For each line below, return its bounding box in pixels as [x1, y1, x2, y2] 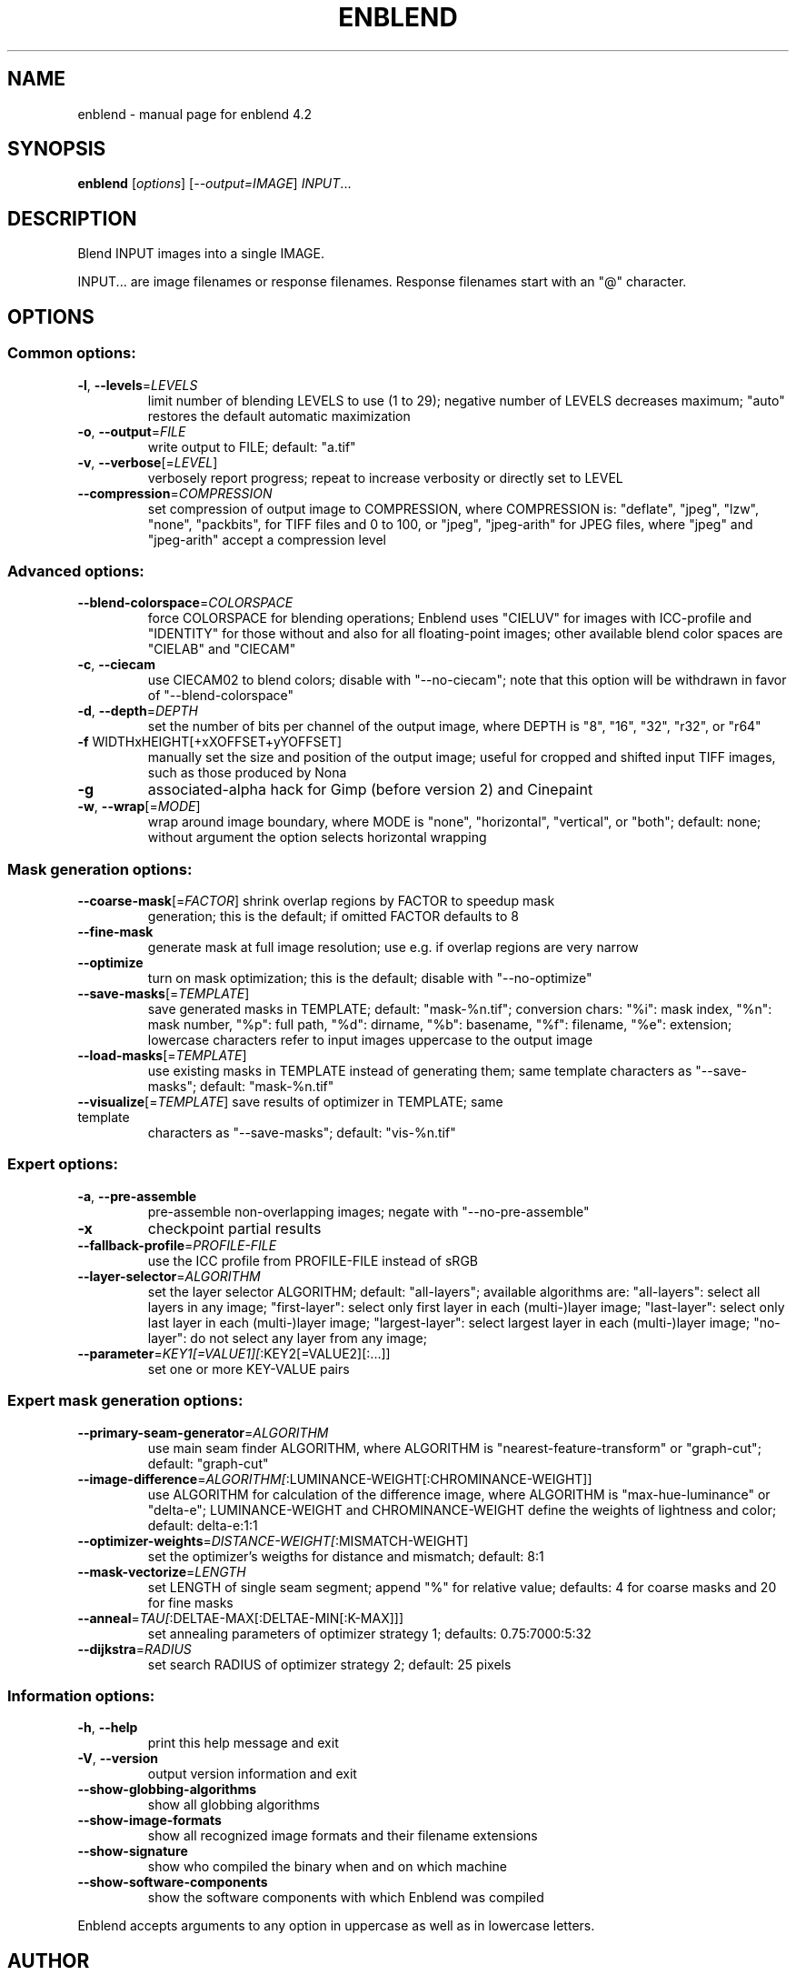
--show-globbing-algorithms [77, 1781, 257, 1798]
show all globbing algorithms [147, 1797, 320, 1813]
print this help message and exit [147, 1735, 339, 1751]
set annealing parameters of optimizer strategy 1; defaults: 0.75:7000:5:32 [147, 1625, 592, 1641]
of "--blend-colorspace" [147, 687, 294, 704]
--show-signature [77, 1843, 188, 1860]
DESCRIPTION [7, 206, 137, 230]
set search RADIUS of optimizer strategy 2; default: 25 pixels [147, 1656, 512, 1672]
